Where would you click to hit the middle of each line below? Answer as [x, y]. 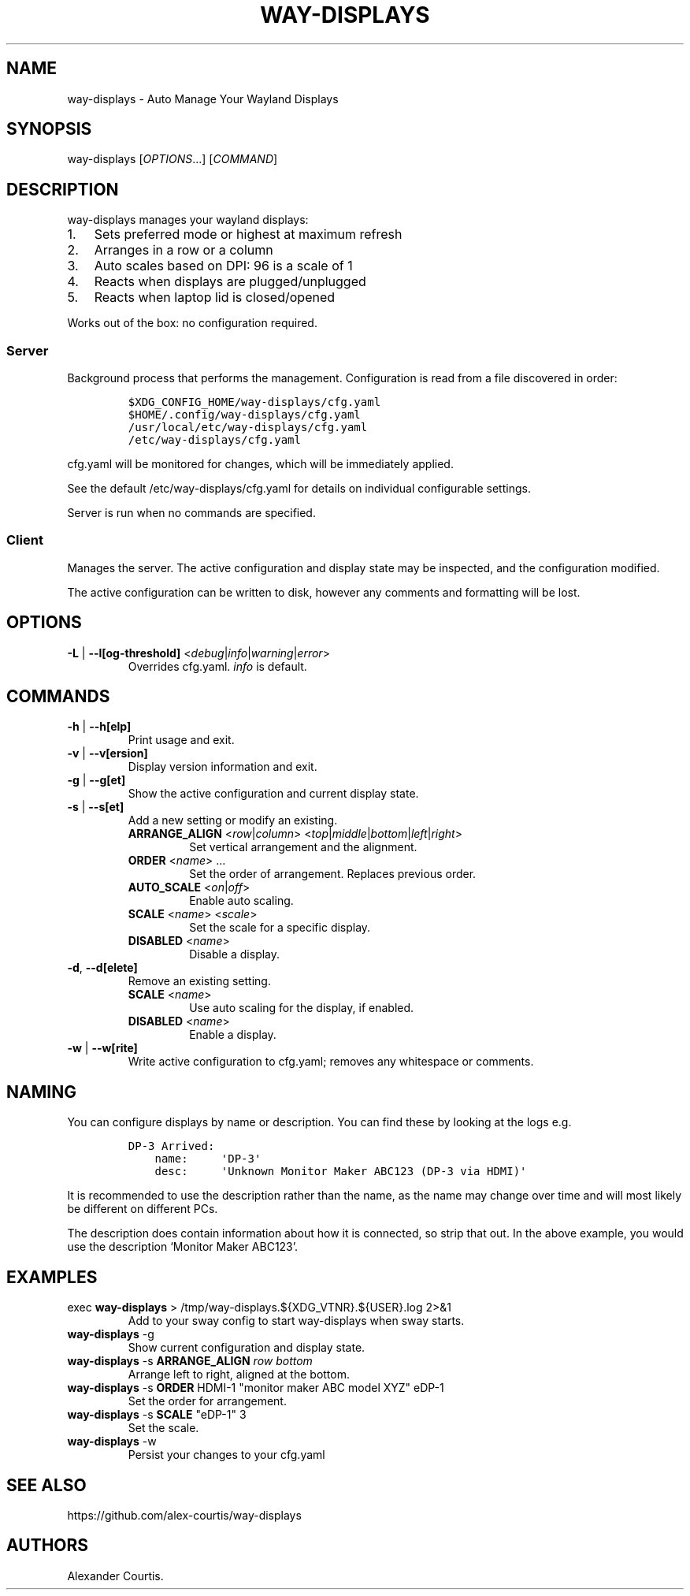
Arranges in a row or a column [184, 250]
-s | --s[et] [96, 807]
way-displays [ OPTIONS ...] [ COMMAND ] [172, 159]
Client [25, 540]
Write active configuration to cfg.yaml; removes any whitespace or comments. [331, 1062]
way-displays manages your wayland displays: [188, 220]
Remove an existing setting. [199, 981]
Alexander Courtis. [115, 1576]
